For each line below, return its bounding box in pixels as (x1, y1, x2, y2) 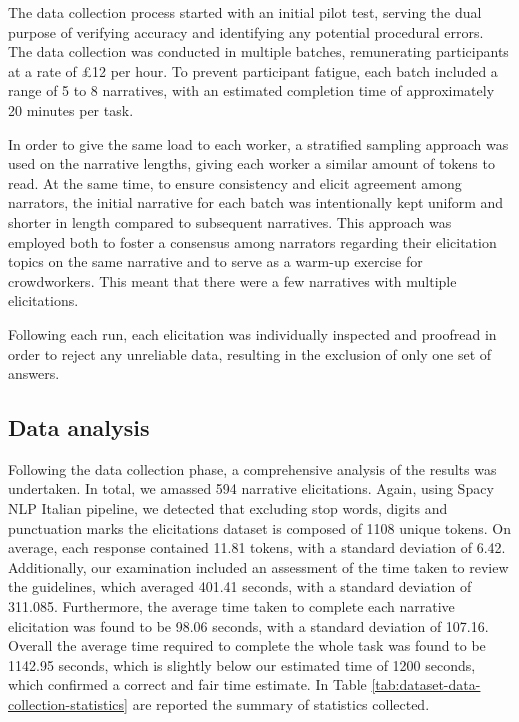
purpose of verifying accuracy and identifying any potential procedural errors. (8, 21, 484, 42)
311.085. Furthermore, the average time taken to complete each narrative (8, 596, 455, 617)
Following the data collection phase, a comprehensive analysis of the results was (8, 458, 497, 479)
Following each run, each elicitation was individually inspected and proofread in (8, 323, 497, 344)
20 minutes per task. (8, 99, 134, 120)
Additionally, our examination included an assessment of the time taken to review (8, 556, 509, 577)
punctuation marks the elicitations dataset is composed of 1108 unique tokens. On (8, 517, 511, 538)
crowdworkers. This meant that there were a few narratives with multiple (8, 270, 457, 291)
